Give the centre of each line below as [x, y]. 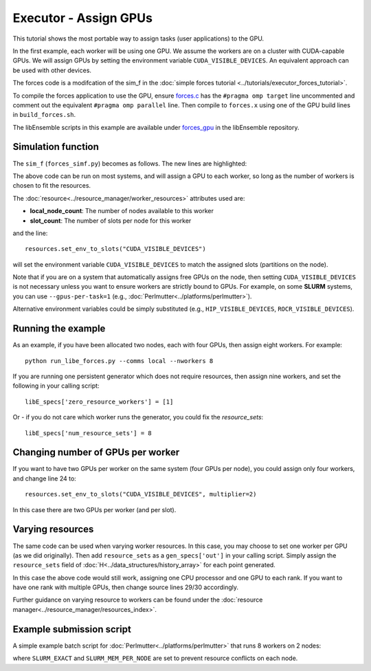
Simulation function [56, 147]
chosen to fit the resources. [52, 186]
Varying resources [53, 529]
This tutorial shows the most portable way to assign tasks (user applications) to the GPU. [138, 38]
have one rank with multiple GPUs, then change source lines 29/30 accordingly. [125, 587]
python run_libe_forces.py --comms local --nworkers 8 [119, 361]
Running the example [59, 329]
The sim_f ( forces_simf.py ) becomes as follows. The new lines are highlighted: [130, 163]
